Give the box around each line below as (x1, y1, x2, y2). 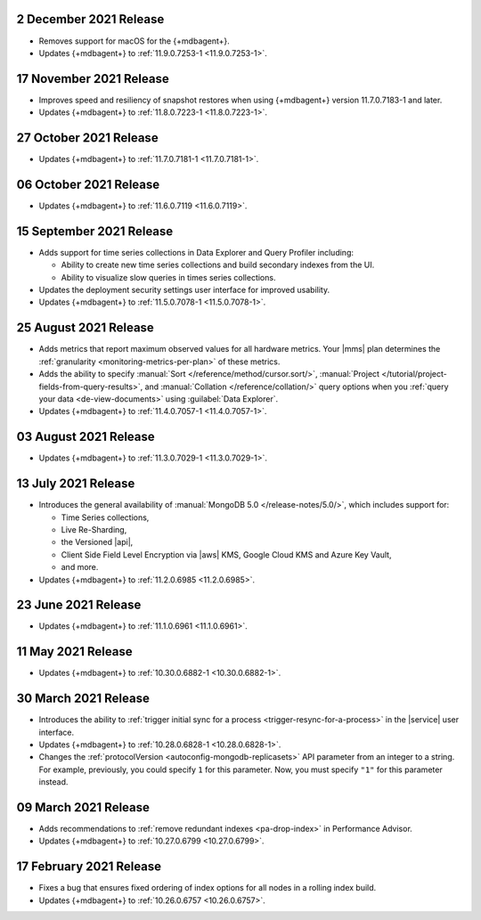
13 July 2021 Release (16, 476, 135, 492)
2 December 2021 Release (16, 12, 165, 27)
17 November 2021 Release (16, 71, 169, 86)
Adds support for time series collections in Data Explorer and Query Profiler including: (38, 247, 354, 257)
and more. (61, 562, 99, 573)
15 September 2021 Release (16, 224, 174, 239)
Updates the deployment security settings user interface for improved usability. (38, 285, 330, 296)
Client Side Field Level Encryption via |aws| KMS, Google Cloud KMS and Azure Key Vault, (61, 549, 392, 560)
